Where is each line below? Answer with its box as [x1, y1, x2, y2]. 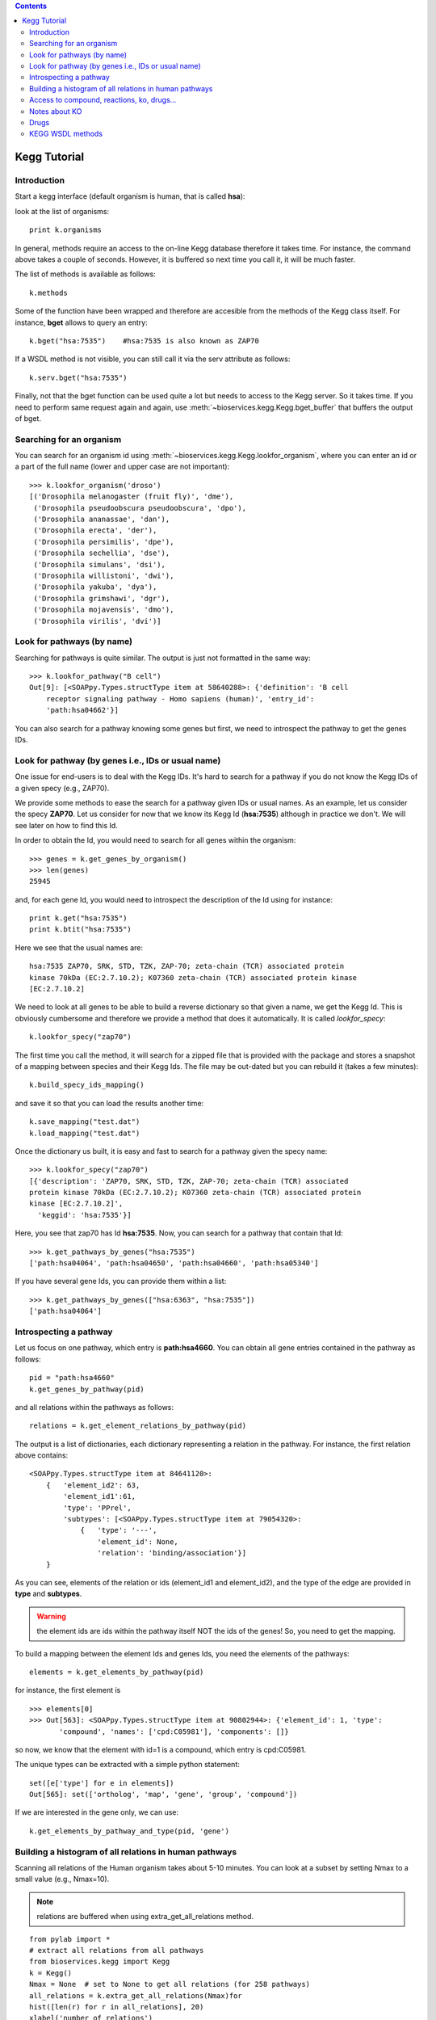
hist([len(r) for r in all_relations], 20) [29, 2002, 204, 2011]
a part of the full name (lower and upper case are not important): [15, 461, 230, 472]
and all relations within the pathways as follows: [15, 1402, 174, 1412]
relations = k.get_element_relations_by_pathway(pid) [29, 1421, 246, 1430]
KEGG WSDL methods [29, 129, 103, 139]
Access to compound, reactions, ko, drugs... [29, 95, 177, 105]
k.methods [29, 288, 68, 297]
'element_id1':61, [63, 1492, 136, 1501]
